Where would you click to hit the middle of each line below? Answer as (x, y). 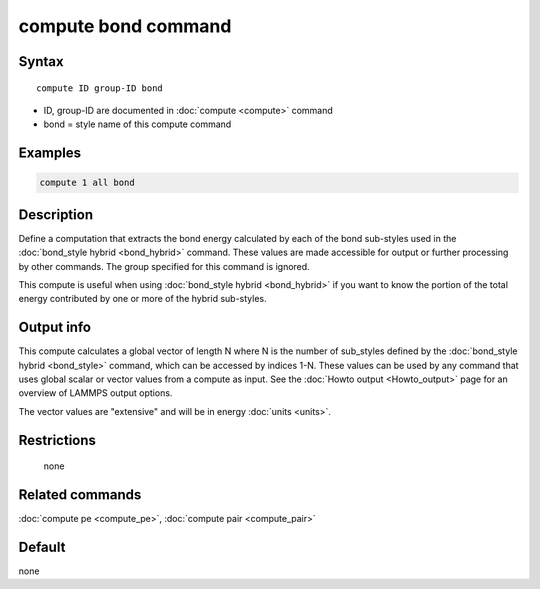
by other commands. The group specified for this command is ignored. (164, 266)
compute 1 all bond (87, 183)
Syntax (41, 61)
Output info (55, 327)
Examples (50, 153)
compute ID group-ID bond (100, 88)
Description (56, 214)
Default (42, 547)
